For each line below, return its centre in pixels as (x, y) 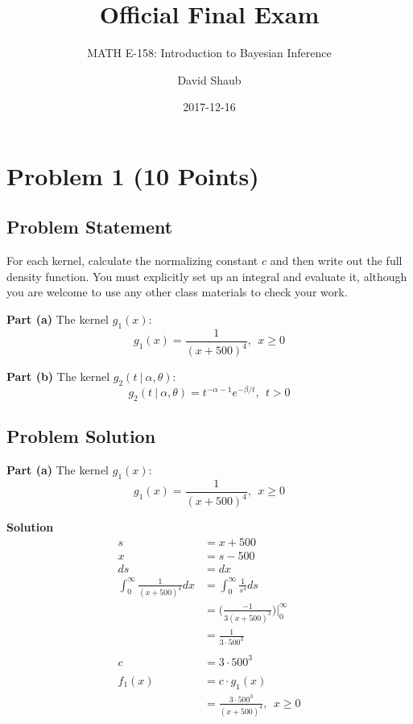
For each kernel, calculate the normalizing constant (132, 261)
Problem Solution (81, 436)
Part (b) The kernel (58, 376)
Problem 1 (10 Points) (133, 175)
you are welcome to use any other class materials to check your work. (177, 292)
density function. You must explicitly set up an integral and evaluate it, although (207, 276)
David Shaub (209, 79)
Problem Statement (90, 227)
